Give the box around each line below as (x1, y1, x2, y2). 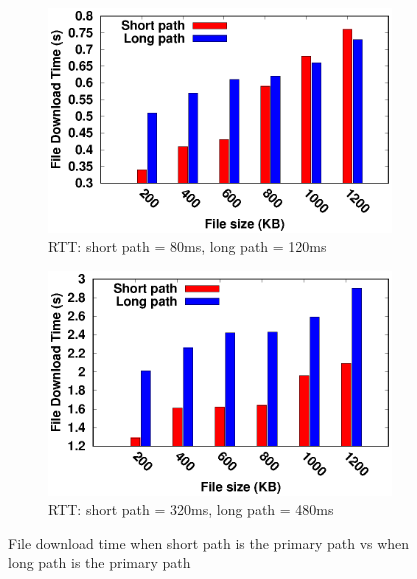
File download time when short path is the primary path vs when (8, 532, 410, 553)
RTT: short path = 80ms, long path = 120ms (48, 236, 327, 257)
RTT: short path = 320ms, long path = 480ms (48, 499, 334, 520)
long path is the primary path (8, 552, 191, 573)
